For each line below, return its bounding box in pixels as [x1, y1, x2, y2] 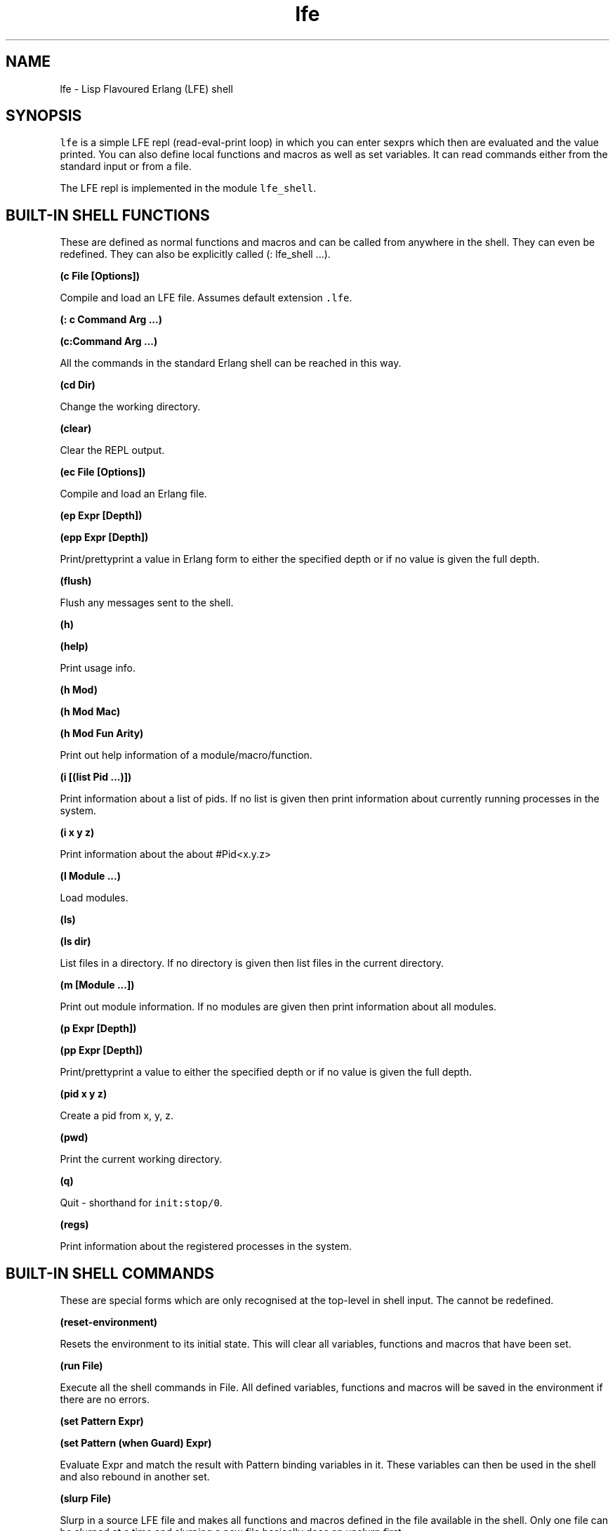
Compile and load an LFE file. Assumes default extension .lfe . [60, 292, 352, 304]
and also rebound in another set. [60, 1471, 210, 1483]
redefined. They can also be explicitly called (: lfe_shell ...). [60, 248, 331, 261]
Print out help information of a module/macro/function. [60, 749, 312, 762]
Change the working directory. [60, 400, 201, 413]
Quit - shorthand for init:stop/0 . [60, 1197, 223, 1209]
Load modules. [60, 892, 128, 904]
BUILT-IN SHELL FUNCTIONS [6, 206, 210, 224]
